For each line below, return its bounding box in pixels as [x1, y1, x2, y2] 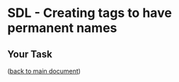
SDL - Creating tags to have [7, 5, 172, 21]
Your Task [7, 48, 53, 60]
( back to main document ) [7, 67, 81, 75]
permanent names [7, 20, 117, 36]
